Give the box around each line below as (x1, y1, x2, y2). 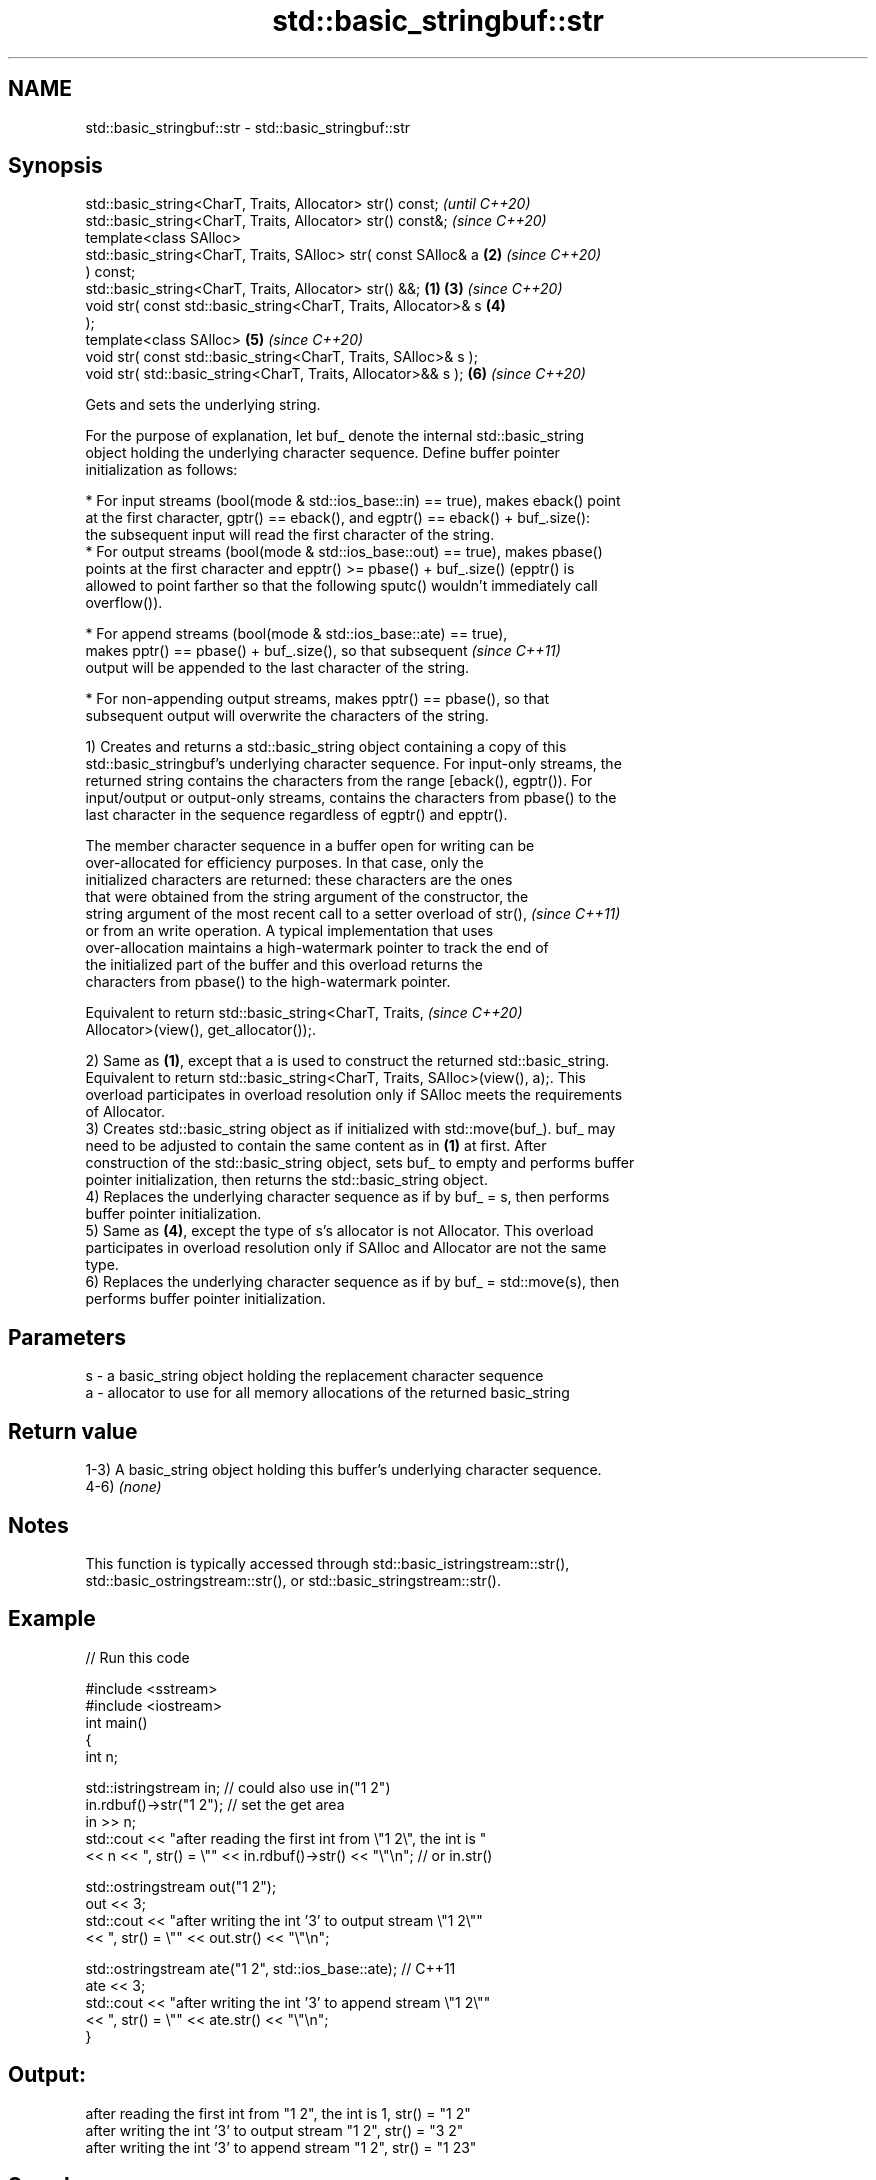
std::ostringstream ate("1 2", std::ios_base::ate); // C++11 (85, 1959, 456, 1977)
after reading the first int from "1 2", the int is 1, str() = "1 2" (85, 2104, 471, 2122)
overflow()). (85, 594, 163, 612)
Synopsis (8, 153, 103, 179)
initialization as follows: (85, 461, 238, 479)
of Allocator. (85, 1103, 166, 1121)
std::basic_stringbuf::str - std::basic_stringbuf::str (85, 118, 411, 136)
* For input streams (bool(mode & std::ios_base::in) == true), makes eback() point (85, 492, 621, 510)
